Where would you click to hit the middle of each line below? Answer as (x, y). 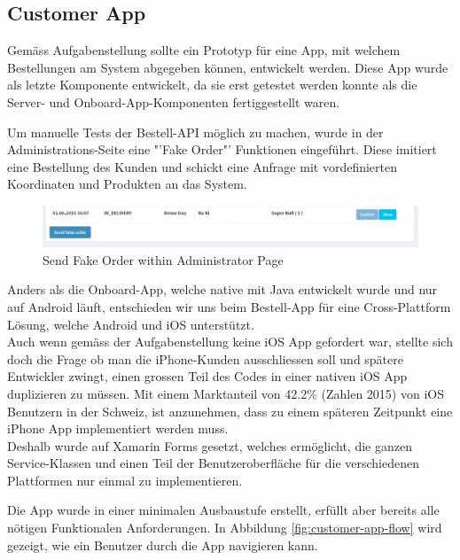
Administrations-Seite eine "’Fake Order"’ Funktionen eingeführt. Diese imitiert (222, 149)
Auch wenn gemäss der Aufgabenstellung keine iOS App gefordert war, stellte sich (230, 342)
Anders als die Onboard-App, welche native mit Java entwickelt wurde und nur (222, 289)
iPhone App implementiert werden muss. (118, 428)
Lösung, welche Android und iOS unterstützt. (131, 324)
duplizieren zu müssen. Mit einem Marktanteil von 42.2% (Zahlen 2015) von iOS (226, 393)
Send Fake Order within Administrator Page (163, 259)
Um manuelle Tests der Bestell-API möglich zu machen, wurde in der (195, 132)
